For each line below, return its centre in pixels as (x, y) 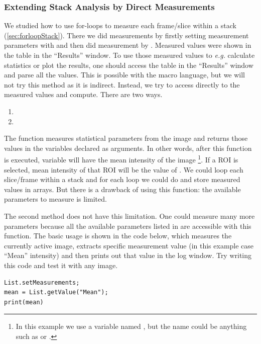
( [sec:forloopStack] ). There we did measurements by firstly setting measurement (126, 35)
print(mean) (24, 302)
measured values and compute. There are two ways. (83, 94)
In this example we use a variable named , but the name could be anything (131, 326)
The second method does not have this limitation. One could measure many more (129, 216)
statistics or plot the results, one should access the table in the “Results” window (129, 65)
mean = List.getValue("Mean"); (56, 292)
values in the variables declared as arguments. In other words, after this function (128, 148)
